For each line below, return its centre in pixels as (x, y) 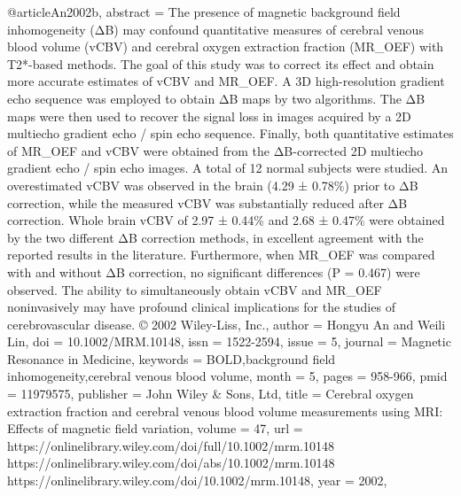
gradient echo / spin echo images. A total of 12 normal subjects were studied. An (228, 168)
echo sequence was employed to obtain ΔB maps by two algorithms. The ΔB (216, 98)
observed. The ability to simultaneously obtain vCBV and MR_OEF (195, 289)
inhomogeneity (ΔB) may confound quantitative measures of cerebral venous (215, 29)
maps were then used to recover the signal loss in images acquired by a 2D (209, 116)
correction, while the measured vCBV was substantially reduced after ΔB (207, 202)
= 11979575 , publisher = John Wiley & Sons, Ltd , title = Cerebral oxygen (211, 394)
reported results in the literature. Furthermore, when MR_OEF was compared (221, 255)
